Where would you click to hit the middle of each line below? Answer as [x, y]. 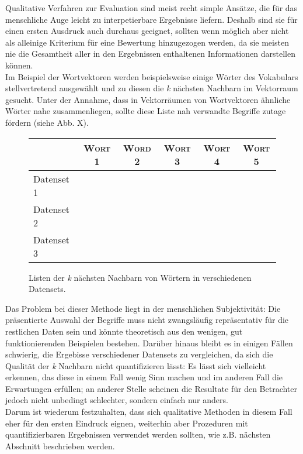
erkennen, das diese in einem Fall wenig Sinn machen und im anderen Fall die [144, 377]
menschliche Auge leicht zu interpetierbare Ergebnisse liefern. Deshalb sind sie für [151, 19]
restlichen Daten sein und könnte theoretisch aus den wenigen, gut [124, 331]
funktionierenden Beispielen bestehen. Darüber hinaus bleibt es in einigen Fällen [149, 343]
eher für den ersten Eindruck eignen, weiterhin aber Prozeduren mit [127, 423]
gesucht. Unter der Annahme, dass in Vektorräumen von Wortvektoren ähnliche [148, 99]
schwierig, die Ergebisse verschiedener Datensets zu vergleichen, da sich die [139, 354]
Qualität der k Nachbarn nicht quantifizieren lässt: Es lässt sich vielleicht [136, 365]
